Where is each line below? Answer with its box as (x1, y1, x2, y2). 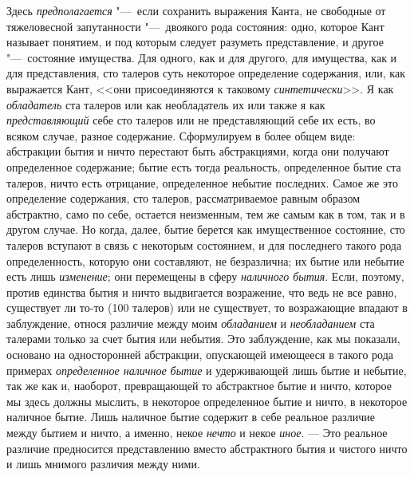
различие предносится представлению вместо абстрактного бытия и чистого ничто (6, 440, 408, 456)
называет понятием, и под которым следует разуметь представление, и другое (6, 34, 384, 50)
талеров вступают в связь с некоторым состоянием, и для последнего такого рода (6, 236, 402, 253)
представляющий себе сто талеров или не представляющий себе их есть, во (6, 112, 376, 128)
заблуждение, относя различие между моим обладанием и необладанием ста (6, 314, 375, 331)
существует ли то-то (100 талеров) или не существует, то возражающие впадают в (6, 299, 408, 316)
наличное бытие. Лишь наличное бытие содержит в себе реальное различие (6, 408, 375, 425)
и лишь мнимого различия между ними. (6, 455, 200, 472)
